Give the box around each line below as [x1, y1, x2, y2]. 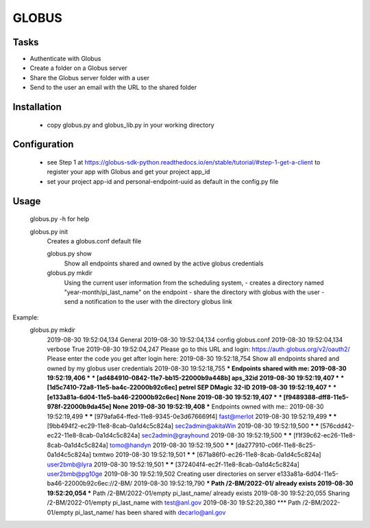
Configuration [12, 139, 74, 150]
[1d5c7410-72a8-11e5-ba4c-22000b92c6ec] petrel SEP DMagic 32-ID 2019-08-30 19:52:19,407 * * [47, 383, 337, 392]
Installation [12, 101, 62, 113]
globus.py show [47, 250, 92, 258]
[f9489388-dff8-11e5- [283, 393, 349, 401]
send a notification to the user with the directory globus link [64, 298, 232, 306]
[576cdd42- [320, 422, 355, 430]
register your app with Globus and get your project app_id [47, 168, 210, 176]
